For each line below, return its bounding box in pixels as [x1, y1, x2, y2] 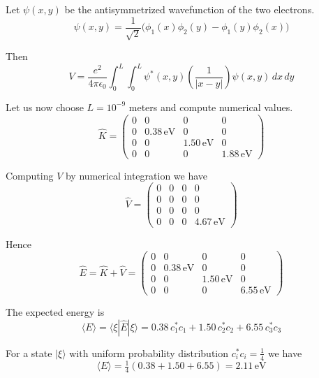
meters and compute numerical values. [128, 99, 293, 114]
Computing [6, 168, 54, 182]
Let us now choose [6, 99, 84, 114]
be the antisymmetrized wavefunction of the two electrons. [64, 2, 315, 16]
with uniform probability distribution [69, 345, 229, 360]
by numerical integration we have [65, 168, 208, 182]
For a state [6, 345, 52, 360]
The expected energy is [6, 305, 105, 319]
